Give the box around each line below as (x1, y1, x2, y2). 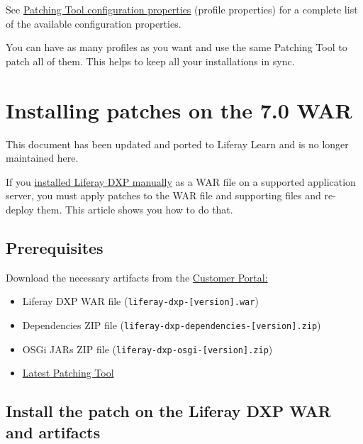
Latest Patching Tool (22, 365, 114, 380)
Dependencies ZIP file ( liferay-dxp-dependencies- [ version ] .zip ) (22, 317, 321, 332)
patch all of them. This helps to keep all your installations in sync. (6, 53, 295, 68)
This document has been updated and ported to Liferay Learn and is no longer (6, 136, 349, 151)
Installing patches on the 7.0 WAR (6, 95, 352, 124)
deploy (6, 201, 34, 216)
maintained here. (6, 150, 79, 165)
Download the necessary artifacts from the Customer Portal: (6, 270, 268, 284)
